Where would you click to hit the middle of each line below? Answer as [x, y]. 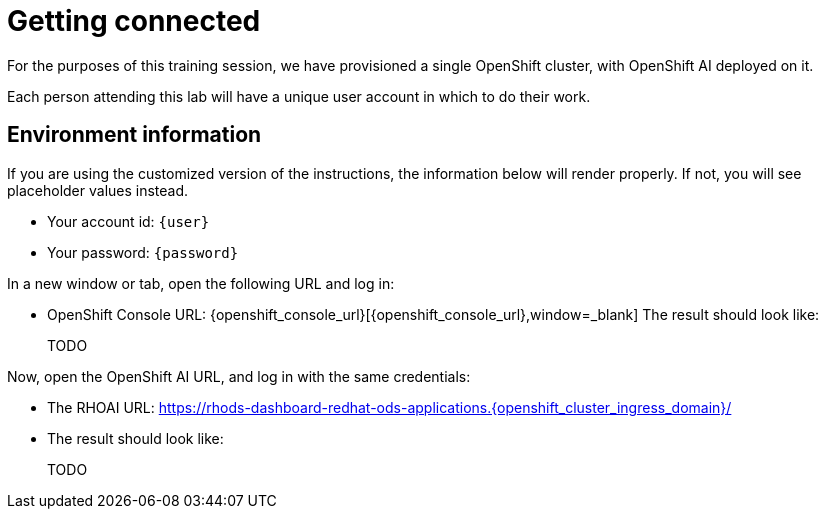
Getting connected [134, 21]
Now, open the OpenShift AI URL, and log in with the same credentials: [239, 376]
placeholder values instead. [98, 190]
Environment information [134, 135]
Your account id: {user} [128, 221]
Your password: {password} [143, 252]
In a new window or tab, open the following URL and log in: [201, 283]
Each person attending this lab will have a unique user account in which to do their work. [299, 96]
